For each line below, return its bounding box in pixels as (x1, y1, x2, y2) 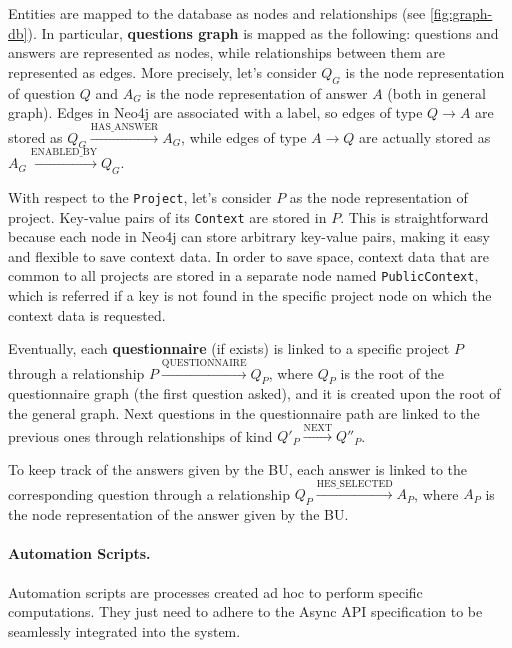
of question (8, 82, 75, 103)
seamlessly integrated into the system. (8, 620, 241, 641)
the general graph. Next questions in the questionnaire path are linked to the (8, 403, 480, 424)
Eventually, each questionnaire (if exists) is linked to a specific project (8, 338, 450, 359)
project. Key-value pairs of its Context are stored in (8, 206, 327, 227)
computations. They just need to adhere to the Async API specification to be (8, 601, 483, 622)
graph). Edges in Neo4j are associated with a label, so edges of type (8, 102, 423, 123)
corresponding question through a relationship (8, 483, 291, 504)
